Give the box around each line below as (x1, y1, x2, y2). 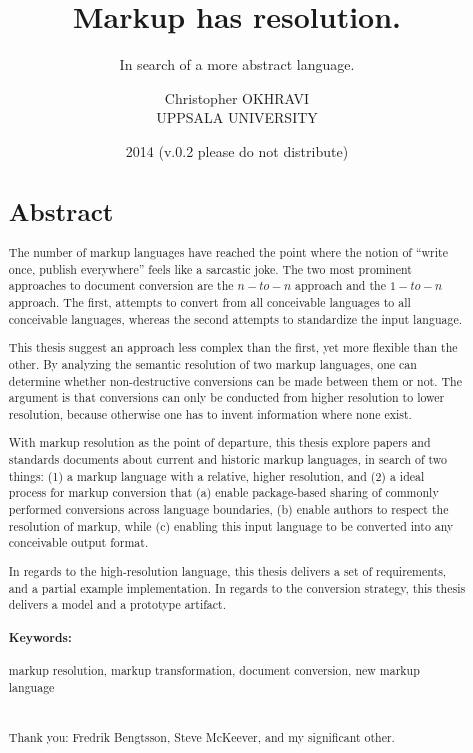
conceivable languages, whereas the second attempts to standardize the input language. (8, 310, 463, 327)
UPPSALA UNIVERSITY (156, 107, 318, 128)
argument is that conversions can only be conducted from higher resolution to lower (8, 389, 445, 406)
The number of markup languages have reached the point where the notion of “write (8, 244, 448, 261)
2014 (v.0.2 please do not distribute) (125, 140, 349, 161)
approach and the (295, 277, 386, 294)
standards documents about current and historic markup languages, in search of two (8, 451, 448, 468)
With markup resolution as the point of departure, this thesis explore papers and (8, 434, 431, 451)
